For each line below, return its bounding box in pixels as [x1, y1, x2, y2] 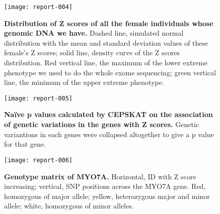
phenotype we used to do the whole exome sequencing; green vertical [4, 67, 216, 77]
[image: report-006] [4, 156, 73, 164]
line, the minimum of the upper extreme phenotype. [4, 77, 164, 87]
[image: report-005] [4, 94, 73, 102]
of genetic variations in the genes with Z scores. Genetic [4, 119, 199, 130]
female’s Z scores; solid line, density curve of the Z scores [4, 47, 180, 58]
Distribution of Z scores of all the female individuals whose [4, 18, 213, 28]
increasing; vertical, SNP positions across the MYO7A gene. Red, [4, 181, 206, 191]
